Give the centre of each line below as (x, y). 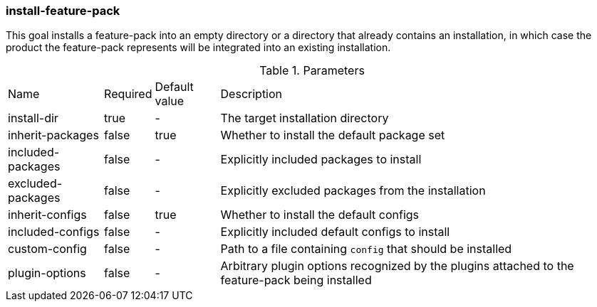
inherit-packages (53, 135)
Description (251, 94)
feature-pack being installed (296, 280)
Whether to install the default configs (320, 215)
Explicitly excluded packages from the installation (353, 191)
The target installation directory (305, 118)
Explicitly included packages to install (321, 160)
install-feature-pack (63, 11)
